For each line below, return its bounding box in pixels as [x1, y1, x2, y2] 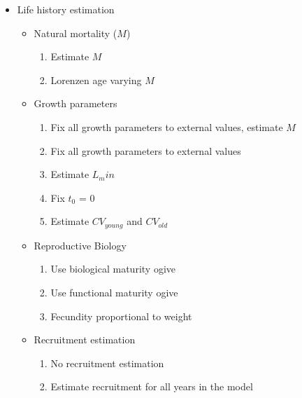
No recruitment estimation [50, 355, 164, 370]
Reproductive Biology [34, 238, 127, 252]
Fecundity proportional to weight [50, 308, 192, 323]
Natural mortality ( [34, 25, 117, 40]
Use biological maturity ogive [50, 261, 176, 276]
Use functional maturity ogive [50, 284, 178, 299]
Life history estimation [17, 2, 115, 16]
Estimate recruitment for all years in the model [50, 379, 253, 394]
